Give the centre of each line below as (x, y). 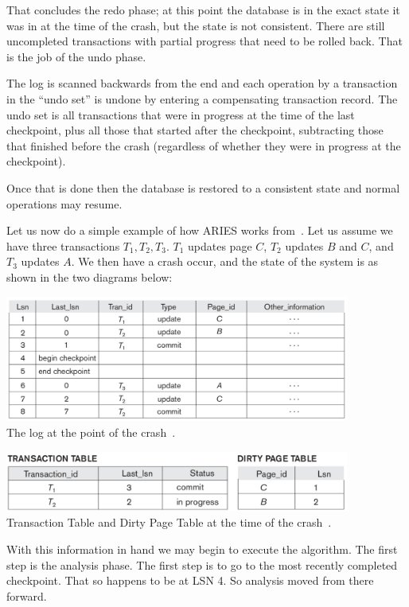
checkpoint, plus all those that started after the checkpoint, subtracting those (195, 130)
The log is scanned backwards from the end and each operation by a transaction (202, 83)
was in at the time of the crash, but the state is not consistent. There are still (196, 25)
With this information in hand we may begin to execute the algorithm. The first (202, 549)
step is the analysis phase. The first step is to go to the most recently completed (202, 564)
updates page (220, 245)
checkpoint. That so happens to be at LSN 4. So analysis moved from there (190, 580)
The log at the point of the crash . (91, 432)
